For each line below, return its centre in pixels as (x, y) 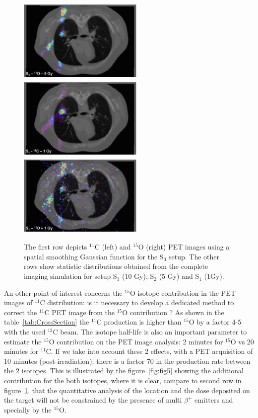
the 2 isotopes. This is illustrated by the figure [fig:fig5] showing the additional (124, 371)
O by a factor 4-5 (215, 322)
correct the (21, 312)
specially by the (28, 409)
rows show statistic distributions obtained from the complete (116, 266)
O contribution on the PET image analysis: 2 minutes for (136, 341)
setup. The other (194, 256)
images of (18, 302)
